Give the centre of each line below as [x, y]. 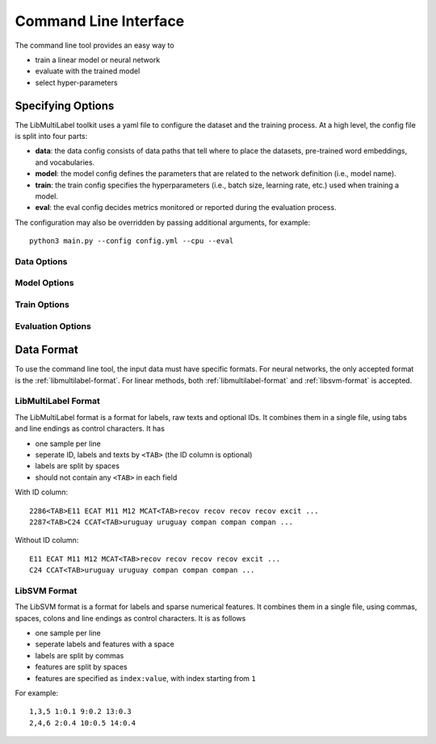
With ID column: [42, 492]
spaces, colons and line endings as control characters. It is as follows [130, 618]
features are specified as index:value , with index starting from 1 [145, 678]
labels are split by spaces [78, 466]
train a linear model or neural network [98, 60]
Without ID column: [47, 540]
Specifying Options [65, 105]
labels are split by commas [80, 655]
